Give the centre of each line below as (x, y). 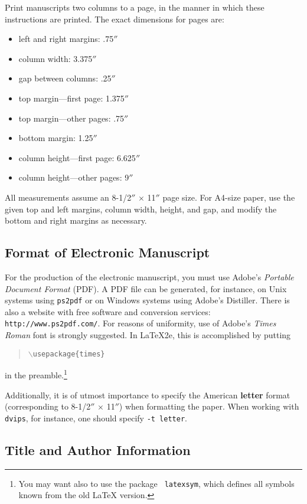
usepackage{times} (69, 354)
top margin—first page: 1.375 (71, 98)
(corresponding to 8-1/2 (48, 406)
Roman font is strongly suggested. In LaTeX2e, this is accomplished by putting (148, 335)
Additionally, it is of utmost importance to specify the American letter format (148, 395)
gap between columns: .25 (65, 78)
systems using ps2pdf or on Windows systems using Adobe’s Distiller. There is (147, 300)
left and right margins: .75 (66, 39)
